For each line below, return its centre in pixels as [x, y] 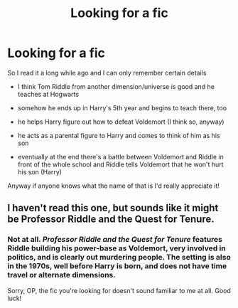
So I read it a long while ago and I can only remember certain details [107, 73]
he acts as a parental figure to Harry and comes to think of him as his [119, 135]
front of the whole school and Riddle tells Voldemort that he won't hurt [120, 164]
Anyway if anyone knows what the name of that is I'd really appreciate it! [114, 186]
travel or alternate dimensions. [61, 275]
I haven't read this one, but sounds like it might [113, 208]
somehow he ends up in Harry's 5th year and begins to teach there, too [122, 107]
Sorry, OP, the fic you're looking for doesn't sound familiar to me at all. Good [119, 290]
